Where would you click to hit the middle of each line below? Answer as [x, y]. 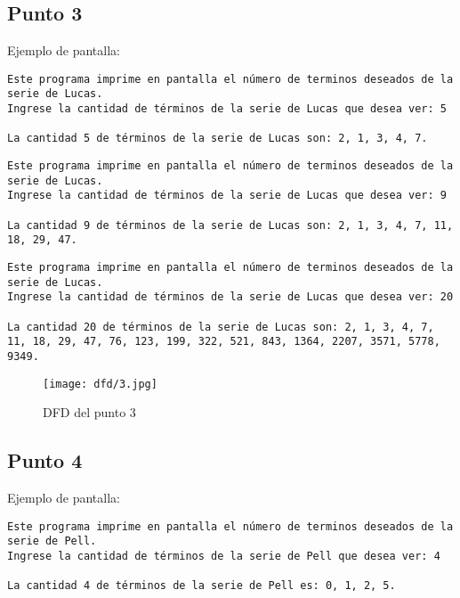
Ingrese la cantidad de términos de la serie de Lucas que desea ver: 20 [230, 297]
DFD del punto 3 [89, 412]
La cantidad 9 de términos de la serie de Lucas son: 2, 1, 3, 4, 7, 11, [230, 225]
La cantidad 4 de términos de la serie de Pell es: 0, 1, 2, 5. [202, 586]
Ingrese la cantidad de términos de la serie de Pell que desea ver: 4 [224, 556]
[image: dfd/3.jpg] [100, 384]
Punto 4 [45, 460]
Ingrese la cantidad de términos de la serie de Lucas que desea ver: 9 [227, 196]
